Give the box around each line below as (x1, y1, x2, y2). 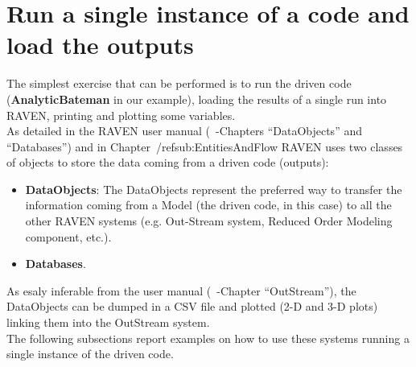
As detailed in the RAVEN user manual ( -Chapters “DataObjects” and (6, 122, 362, 139)
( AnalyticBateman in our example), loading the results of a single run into (6, 90, 387, 107)
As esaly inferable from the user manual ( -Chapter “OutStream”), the (6, 282, 356, 299)
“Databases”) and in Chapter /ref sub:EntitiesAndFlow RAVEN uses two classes (6, 138, 403, 155)
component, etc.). (25, 228, 112, 245)
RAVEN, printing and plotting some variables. (6, 106, 236, 123)
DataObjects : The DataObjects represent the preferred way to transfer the (25, 180, 402, 197)
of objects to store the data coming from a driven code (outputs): (6, 154, 329, 171)
